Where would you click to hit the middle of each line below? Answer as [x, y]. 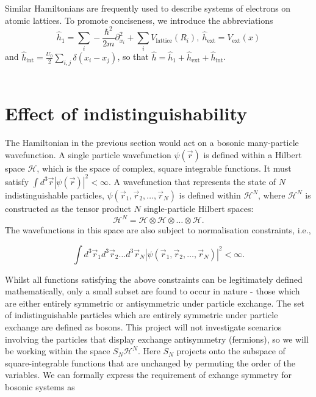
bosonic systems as [40, 386]
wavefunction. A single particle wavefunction [88, 154]
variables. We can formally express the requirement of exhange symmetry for [148, 375]
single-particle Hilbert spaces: [199, 208]
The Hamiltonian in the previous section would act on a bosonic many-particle [152, 143]
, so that [133, 56]
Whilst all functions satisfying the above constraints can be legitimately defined [154, 279]
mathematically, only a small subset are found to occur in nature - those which [153, 291]
